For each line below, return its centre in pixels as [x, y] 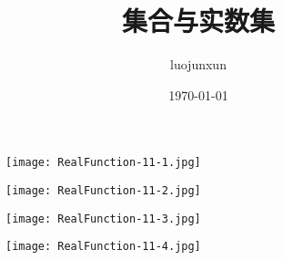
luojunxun [198, 64]
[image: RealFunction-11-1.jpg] [103, 163]
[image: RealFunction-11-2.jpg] [103, 190]
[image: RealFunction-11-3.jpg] [103, 218]
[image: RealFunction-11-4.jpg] [103, 247]
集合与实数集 [198, 21]
